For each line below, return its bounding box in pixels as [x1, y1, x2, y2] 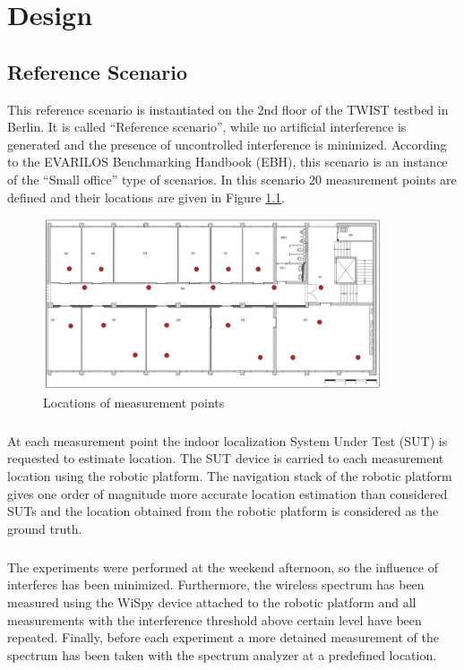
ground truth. [7, 519, 82, 537]
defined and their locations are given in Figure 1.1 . [7, 187, 286, 206]
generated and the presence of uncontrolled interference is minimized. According [7, 134, 447, 153]
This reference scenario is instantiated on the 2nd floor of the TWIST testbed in [7, 99, 449, 118]
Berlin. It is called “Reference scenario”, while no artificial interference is [7, 117, 407, 136]
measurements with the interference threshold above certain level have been [7, 610, 422, 629]
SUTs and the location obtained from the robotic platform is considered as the [7, 502, 439, 520]
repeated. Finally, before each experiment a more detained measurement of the [7, 628, 439, 647]
